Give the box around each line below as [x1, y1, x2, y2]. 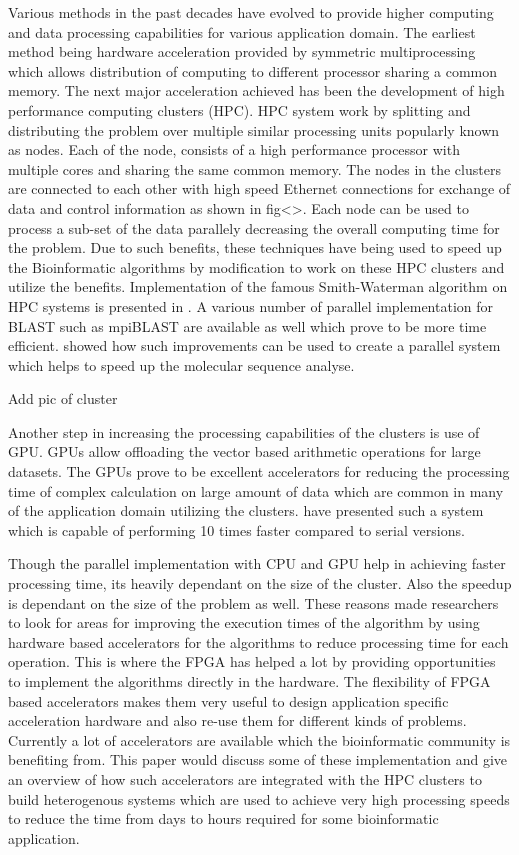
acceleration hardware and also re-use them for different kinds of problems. [8, 710, 467, 731]
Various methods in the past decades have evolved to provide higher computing [8, 2, 494, 22]
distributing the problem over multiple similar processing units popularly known [8, 119, 500, 140]
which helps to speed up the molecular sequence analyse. [8, 354, 355, 375]
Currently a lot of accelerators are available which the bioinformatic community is [8, 729, 511, 750]
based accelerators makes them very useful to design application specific [8, 690, 449, 711]
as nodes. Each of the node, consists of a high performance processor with [8, 139, 460, 160]
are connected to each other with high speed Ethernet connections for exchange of [8, 178, 511, 199]
